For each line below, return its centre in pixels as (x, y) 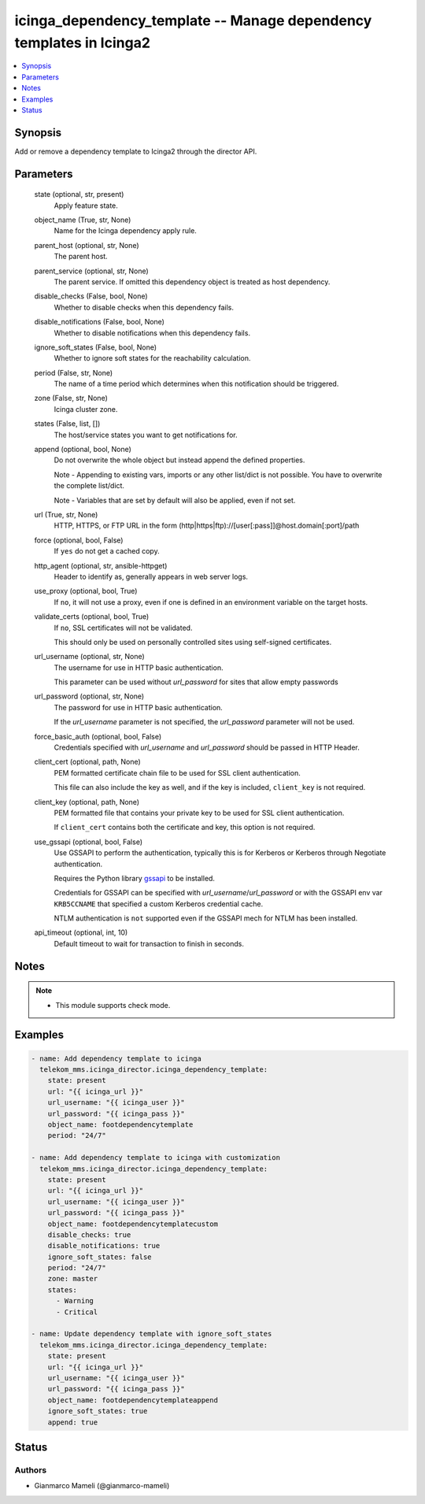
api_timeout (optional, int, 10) (81, 932)
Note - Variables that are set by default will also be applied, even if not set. (175, 500)
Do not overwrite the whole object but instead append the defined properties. (179, 460)
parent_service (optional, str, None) (91, 271)
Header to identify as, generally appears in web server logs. (151, 576)
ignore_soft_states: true (98, 1411)
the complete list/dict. (89, 486)
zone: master (73, 1279)
